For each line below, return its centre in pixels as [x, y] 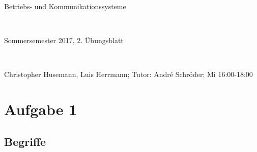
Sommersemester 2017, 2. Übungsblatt [64, 40]
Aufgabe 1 [41, 109]
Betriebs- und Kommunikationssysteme [65, 6]
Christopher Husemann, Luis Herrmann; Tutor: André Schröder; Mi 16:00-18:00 [128, 74]
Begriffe [25, 141]
